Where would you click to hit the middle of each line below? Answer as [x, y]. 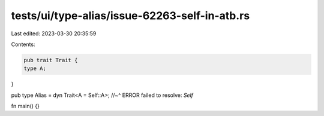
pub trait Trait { [51, 60]
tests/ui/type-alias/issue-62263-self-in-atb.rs [130, 16]
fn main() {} [25, 106]
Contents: [23, 44]
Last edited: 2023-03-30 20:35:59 [54, 33]
